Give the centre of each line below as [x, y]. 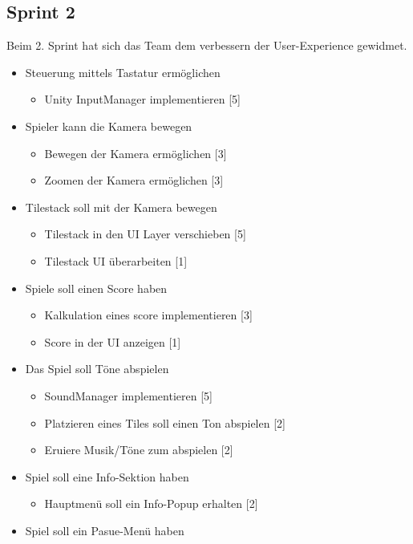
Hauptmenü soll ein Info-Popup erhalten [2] [151, 503]
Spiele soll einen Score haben [96, 288]
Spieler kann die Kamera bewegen [109, 126]
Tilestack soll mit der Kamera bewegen [121, 207]
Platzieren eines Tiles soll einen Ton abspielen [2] [165, 422]
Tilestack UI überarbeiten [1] [116, 260]
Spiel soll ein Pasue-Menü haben [105, 530]
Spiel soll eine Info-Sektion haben [107, 476]
